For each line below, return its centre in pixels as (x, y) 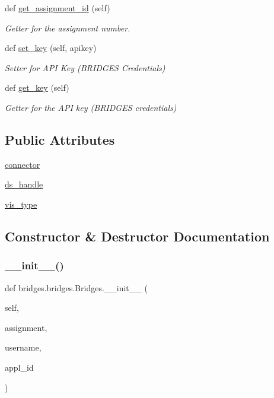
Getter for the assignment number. (68, 28)
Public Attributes (60, 139)
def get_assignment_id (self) (58, 8)
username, (23, 347)
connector (23, 164)
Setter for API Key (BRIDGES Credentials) (85, 67)
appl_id (19, 367)
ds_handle (24, 184)
